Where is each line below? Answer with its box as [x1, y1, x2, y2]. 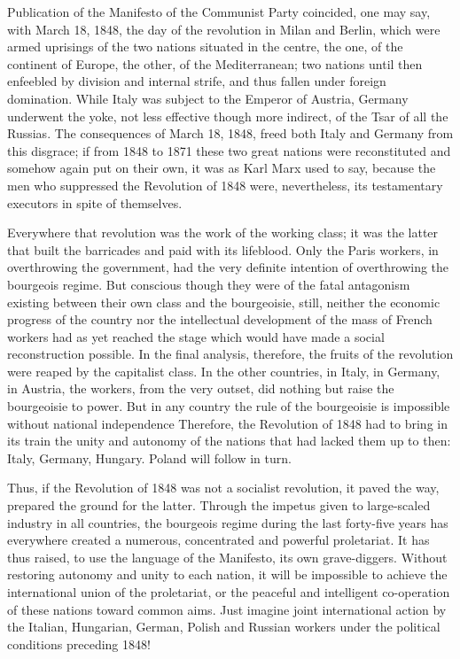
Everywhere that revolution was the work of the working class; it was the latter [7, 223, 439, 242]
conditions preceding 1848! [7, 634, 151, 653]
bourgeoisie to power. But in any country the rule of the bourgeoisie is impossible [7, 397, 450, 415]
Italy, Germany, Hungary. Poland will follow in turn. [7, 448, 292, 467]
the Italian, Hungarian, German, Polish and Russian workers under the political [7, 617, 441, 636]
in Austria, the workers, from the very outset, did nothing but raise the [7, 379, 394, 398]
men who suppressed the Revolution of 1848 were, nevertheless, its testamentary [7, 175, 443, 194]
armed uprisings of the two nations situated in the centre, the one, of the [7, 37, 403, 56]
